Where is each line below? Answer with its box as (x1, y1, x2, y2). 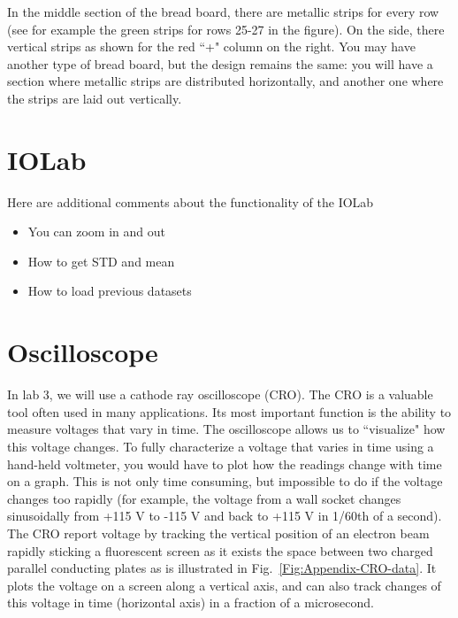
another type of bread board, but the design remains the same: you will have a (7, 54, 433, 73)
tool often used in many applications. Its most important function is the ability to (7, 402, 452, 421)
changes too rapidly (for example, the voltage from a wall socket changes (7, 489, 401, 507)
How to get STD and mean (27, 251, 175, 270)
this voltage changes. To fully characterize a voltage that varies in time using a (7, 436, 434, 455)
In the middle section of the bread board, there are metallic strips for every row (7, 3, 439, 20)
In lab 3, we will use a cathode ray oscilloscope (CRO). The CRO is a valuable (7, 385, 433, 404)
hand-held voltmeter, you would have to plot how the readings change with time (7, 454, 442, 473)
